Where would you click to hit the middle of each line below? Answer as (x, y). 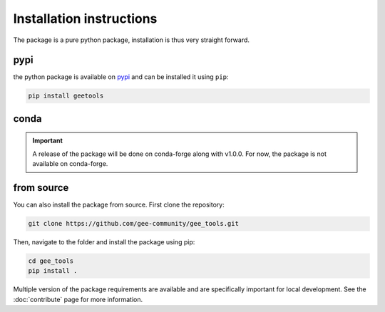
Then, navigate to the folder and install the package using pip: (104, 242)
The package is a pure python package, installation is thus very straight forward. (131, 40)
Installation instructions (85, 19)
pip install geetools (66, 96)
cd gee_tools (51, 261)
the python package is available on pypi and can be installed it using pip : (121, 77)
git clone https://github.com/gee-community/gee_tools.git (133, 224)
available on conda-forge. (70, 164)
